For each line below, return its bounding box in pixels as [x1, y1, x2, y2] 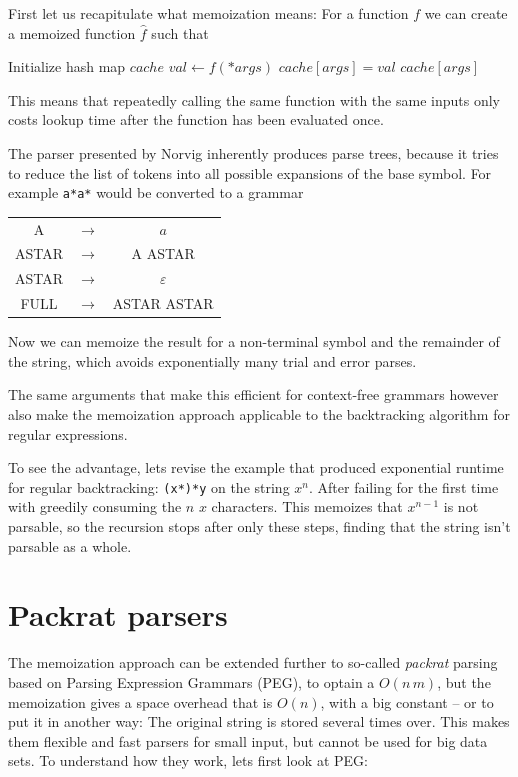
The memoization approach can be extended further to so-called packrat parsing [8, 652, 498, 673]
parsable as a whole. [8, 535, 132, 556]
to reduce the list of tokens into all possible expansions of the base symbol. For [8, 162, 492, 183]
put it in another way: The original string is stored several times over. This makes [8, 711, 510, 732]
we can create [424, 3, 508, 23]
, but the [437, 671, 491, 692]
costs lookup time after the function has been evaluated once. [8, 109, 384, 130]
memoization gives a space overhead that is [8, 691, 273, 712]
